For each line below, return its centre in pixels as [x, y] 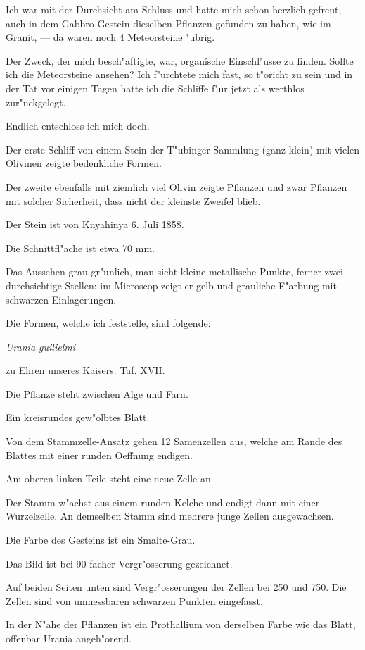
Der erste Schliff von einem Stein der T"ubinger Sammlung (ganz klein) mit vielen [183, 149]
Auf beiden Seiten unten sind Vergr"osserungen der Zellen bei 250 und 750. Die [176, 587]
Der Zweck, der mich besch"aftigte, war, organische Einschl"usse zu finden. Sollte [180, 60]
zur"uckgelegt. [36, 102]
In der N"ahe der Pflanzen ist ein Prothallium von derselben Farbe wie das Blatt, [181, 624]
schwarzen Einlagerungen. [61, 299]
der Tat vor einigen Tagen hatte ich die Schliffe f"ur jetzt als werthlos [155, 88]
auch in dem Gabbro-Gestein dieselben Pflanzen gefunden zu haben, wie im [168, 23]
